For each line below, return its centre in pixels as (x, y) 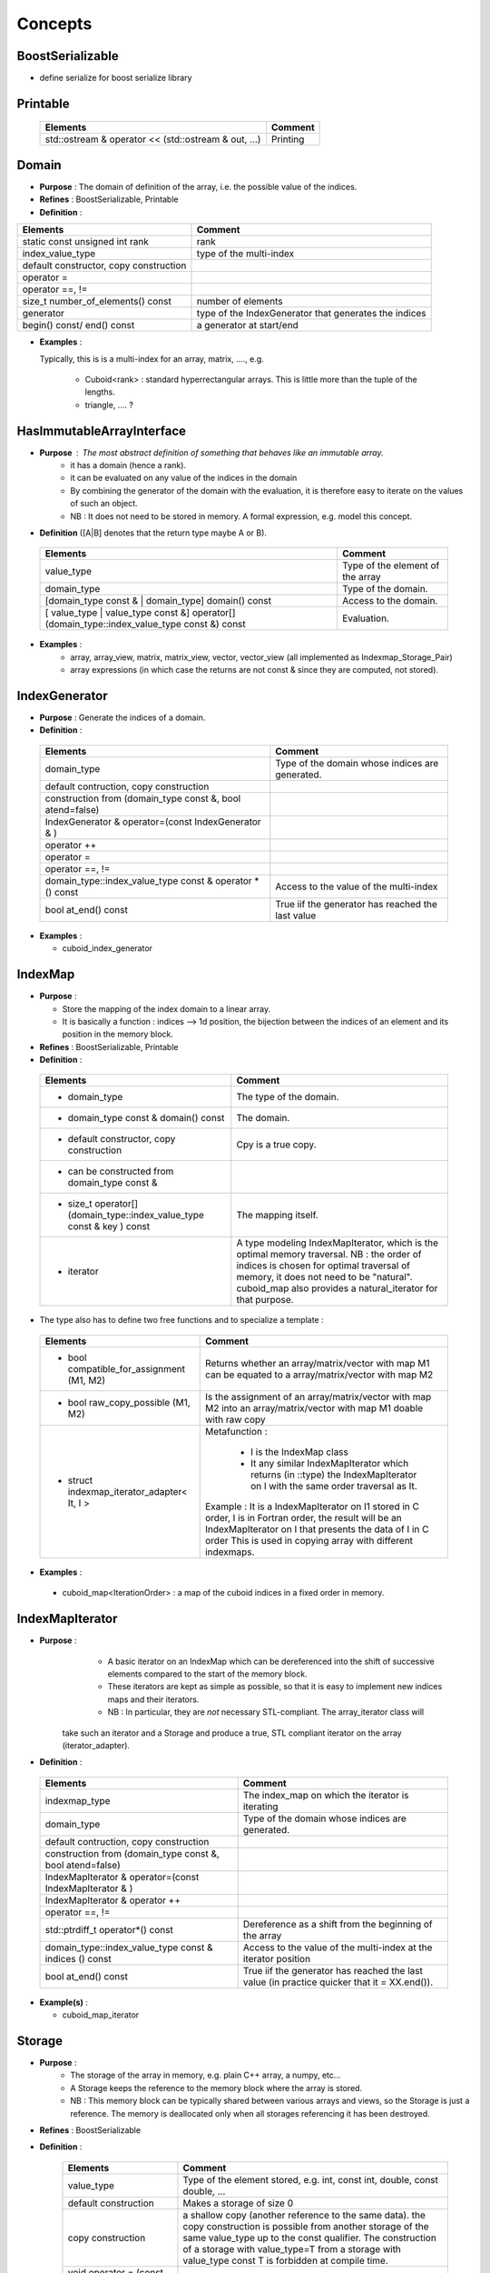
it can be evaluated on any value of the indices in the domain (184, 478)
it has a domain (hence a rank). (128, 466)
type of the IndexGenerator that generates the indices (311, 314)
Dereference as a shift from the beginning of (338, 1924)
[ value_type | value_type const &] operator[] (140, 613)
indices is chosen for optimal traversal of (323, 1266)
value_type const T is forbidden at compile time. (286, 2260)
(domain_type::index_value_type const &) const (146, 625)
